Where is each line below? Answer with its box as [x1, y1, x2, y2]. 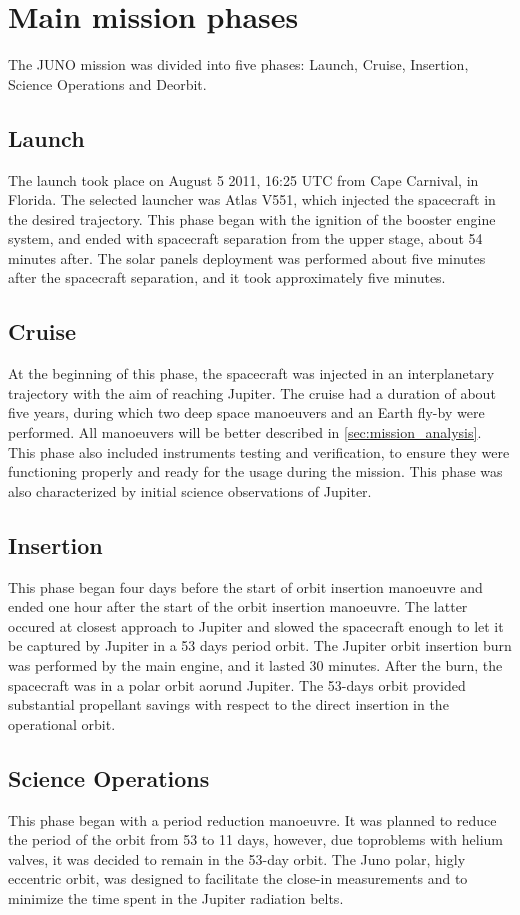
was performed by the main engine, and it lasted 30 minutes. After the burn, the [8, 655, 503, 676]
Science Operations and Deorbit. [8, 73, 207, 94]
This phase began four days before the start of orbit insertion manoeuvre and [8, 576, 483, 597]
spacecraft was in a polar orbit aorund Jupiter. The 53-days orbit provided [8, 674, 466, 695]
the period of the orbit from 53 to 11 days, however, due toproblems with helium [8, 829, 504, 850]
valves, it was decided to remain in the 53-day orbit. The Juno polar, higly [8, 848, 466, 869]
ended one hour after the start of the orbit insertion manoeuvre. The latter [8, 596, 468, 617]
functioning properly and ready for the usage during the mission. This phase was [8, 461, 503, 482]
